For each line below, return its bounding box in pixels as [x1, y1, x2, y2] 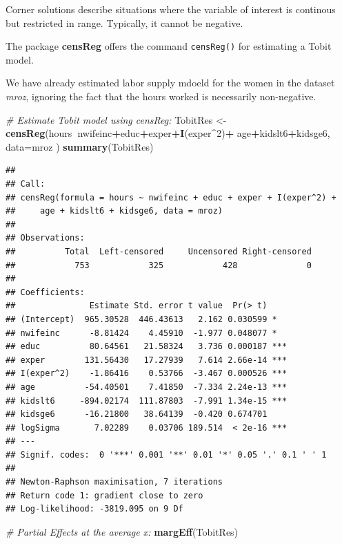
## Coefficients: [6, 287, 85, 297]
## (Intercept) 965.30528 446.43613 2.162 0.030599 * [6, 314, 277, 324]
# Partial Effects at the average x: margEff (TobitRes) [6, 524, 239, 538]
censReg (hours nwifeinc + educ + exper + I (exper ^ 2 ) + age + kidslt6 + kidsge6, [6, 126, 330, 140]
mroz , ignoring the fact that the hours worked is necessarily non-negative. [6, 89, 316, 104]
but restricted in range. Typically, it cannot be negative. [6, 15, 243, 30]
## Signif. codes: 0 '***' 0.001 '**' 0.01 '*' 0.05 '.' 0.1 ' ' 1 [6, 449, 327, 460]
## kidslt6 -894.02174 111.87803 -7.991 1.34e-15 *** [6, 395, 288, 406]
